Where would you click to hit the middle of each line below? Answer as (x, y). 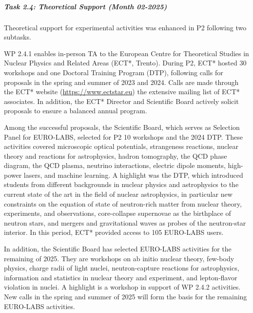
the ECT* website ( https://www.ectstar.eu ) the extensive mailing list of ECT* (122, 92)
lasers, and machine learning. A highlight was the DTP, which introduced (133, 175)
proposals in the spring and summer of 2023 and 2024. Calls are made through (121, 82)
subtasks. (18, 37)
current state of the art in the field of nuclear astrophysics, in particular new (118, 194)
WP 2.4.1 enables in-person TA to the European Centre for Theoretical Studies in (126, 53)
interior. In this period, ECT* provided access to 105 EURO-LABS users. (114, 232)
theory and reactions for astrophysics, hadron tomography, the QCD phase (116, 156)
